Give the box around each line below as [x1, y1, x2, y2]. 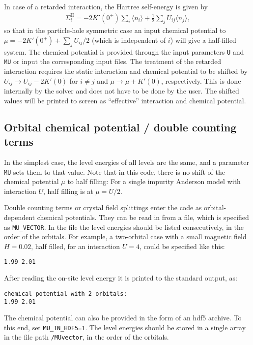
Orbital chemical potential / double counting [4, 119, 237, 134]
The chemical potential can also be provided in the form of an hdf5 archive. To [4, 312, 242, 322]
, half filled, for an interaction [31, 241, 120, 251]
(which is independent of [91, 35, 166, 45]
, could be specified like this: [140, 241, 225, 251]
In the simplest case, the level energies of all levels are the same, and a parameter [4, 157, 250, 167]
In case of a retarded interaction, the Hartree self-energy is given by [4, 1, 208, 11]
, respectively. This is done [161, 75, 241, 86]
